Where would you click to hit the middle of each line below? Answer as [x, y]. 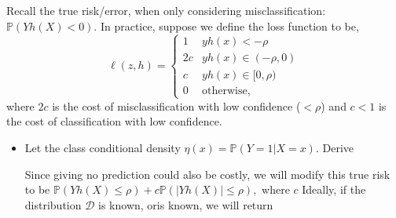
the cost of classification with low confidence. [114, 121]
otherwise [225, 91]
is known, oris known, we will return [186, 204]
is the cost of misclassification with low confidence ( [176, 105]
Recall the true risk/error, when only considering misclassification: [166, 10]
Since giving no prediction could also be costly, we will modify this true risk [207, 174]
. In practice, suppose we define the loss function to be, [226, 25]
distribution [53, 204]
